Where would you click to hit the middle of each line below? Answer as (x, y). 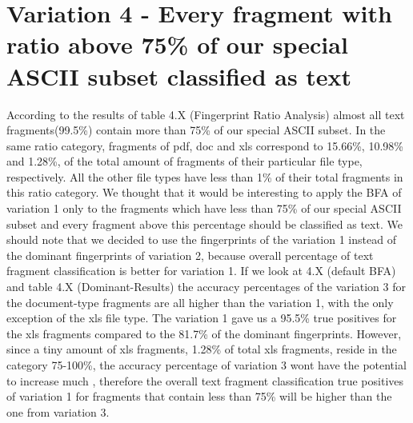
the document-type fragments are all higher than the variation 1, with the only (200, 302)
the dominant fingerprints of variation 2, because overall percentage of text (190, 255)
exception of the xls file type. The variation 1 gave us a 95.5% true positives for (202, 318)
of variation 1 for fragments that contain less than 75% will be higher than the (199, 396)
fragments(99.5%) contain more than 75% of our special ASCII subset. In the (196, 130)
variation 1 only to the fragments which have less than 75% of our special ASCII (204, 208)
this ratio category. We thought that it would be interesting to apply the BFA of (204, 192)
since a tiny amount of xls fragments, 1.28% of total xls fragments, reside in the (202, 349)
